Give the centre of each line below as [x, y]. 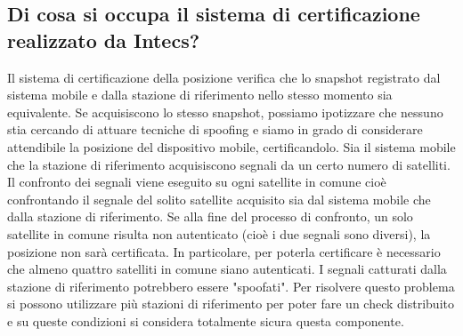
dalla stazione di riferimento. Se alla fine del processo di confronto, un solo [210, 216]
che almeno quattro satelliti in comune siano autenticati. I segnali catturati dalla [227, 269]
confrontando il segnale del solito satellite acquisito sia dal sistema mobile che [219, 199]
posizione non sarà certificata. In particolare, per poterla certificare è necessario [224, 251]
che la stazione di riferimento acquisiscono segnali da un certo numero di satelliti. [229, 164]
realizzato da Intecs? [104, 40]
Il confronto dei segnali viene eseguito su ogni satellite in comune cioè [197, 182]
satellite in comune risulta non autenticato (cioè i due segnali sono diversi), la [219, 233]
